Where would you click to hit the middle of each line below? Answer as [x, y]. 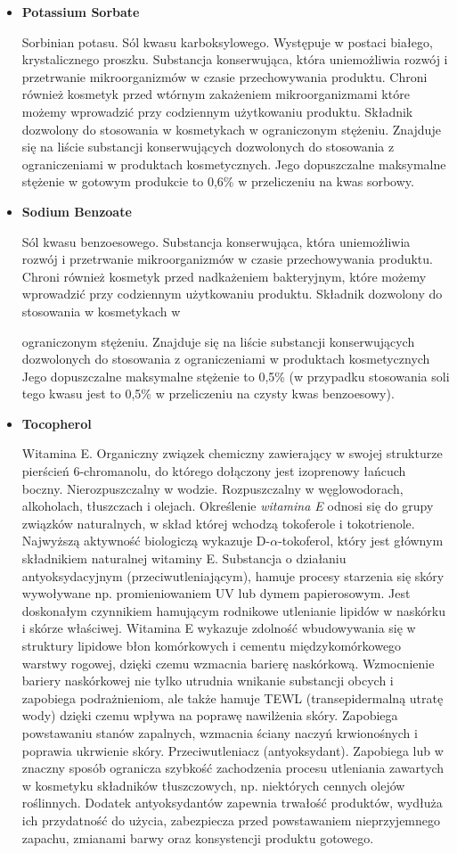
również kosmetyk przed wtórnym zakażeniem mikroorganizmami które [216, 94]
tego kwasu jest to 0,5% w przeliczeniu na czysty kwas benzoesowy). [208, 394]
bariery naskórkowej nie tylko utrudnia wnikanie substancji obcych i [208, 681]
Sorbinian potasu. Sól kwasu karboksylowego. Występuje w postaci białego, [227, 41]
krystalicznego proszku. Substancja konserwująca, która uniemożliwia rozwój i [235, 59]
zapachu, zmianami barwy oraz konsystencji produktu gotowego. [198, 837]
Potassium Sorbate [81, 12]
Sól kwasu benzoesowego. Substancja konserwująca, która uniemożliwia [216, 241]
